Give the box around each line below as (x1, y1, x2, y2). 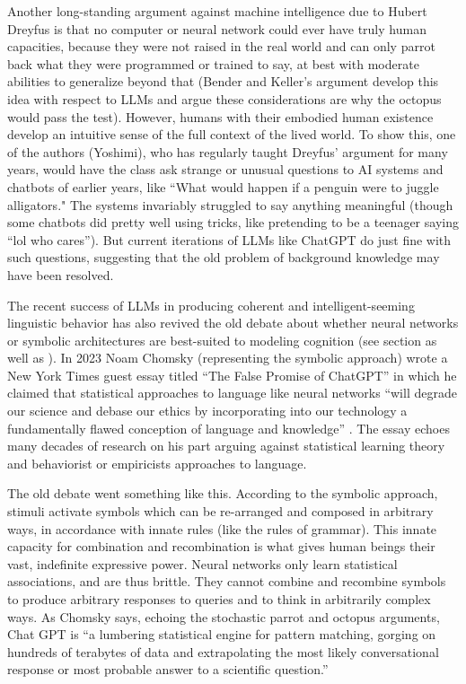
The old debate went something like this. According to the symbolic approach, (7, 484, 438, 503)
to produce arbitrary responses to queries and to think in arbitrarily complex (7, 590, 431, 608)
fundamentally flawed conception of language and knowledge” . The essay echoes (7, 418, 450, 437)
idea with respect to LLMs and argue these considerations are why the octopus (7, 89, 442, 108)
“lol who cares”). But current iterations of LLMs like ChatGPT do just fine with (7, 230, 452, 249)
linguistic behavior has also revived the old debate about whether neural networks (7, 313, 459, 332)
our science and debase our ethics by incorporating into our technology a (7, 401, 408, 420)
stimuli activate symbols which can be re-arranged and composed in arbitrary (7, 502, 434, 521)
